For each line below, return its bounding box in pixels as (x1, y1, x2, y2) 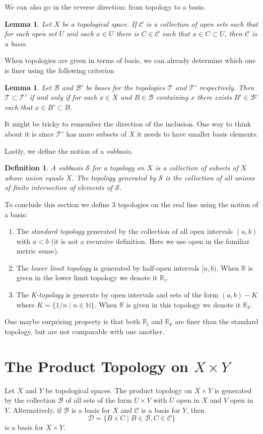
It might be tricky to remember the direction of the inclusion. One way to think (5, 118, 251, 129)
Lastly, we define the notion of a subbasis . (5, 145, 133, 156)
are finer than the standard (174, 316, 258, 327)
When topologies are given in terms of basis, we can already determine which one (5, 55, 256, 66)
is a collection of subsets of (155, 162, 238, 173)
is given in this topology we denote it (126, 299, 241, 309)
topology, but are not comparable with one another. (5, 326, 165, 336)
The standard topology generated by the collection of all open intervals (16, 226, 233, 236)
